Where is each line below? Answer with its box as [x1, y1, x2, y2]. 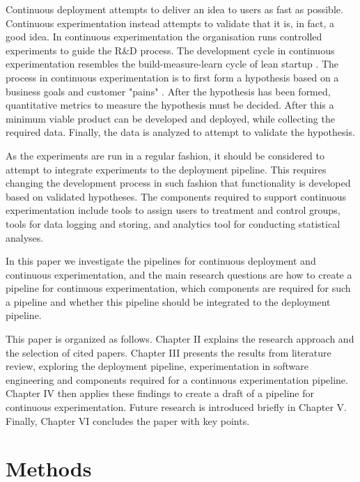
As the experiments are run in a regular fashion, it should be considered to [6, 148, 324, 162]
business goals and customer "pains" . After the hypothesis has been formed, [6, 84, 331, 98]
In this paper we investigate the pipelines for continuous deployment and [6, 254, 316, 268]
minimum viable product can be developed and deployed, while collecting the [6, 111, 335, 125]
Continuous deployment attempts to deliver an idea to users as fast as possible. [6, 2, 343, 16]
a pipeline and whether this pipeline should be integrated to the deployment [6, 294, 331, 309]
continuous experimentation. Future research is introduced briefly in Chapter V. [6, 400, 347, 414]
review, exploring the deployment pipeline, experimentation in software [6, 359, 309, 373]
